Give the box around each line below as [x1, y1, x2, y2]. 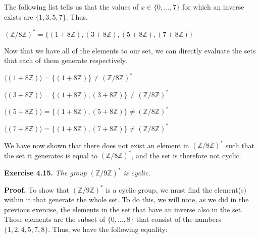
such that [225, 140, 254, 150]
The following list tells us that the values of [4, 2, 139, 12]
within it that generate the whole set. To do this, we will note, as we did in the [4, 194, 249, 205]
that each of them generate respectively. [4, 55, 127, 66]
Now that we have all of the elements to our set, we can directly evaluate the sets [4, 45, 256, 55]
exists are [4, 11, 33, 22]
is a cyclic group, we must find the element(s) [106, 184, 247, 195]
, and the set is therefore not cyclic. [131, 150, 241, 160]
